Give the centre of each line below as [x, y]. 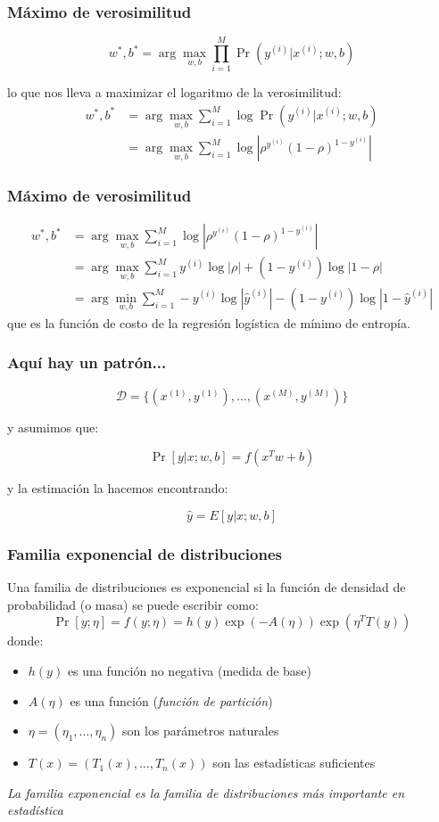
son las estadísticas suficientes [294, 763]
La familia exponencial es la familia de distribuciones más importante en [206, 792]
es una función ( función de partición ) [171, 700]
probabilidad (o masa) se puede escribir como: [133, 604]
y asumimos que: [53, 427]
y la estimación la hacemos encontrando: [118, 488]
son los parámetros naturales [201, 731]
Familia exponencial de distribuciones [145, 553]
